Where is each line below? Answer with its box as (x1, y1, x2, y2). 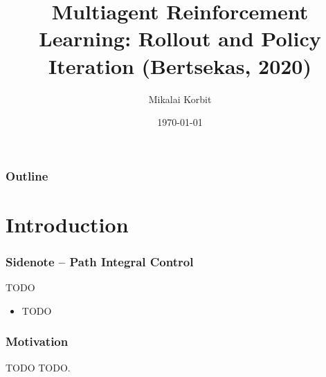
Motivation (6, 333, 69, 350)
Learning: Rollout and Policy (39, 24, 321, 53)
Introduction (6, 210, 129, 238)
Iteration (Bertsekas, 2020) (48, 51, 311, 80)
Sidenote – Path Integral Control (6, 252, 194, 270)
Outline (6, 167, 48, 184)
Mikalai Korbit (148, 91, 212, 106)
